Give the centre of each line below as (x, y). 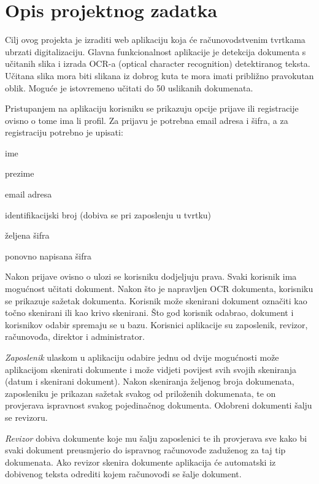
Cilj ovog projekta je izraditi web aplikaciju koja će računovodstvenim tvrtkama (155, 40)
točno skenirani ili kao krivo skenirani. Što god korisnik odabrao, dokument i (149, 313)
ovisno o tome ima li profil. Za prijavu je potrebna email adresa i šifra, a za (147, 120)
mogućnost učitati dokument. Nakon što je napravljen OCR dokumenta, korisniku (159, 289)
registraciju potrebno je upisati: (64, 132)
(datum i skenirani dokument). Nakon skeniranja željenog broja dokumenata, (150, 381)
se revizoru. (26, 417)
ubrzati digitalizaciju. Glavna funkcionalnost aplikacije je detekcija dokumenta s (156, 51)
